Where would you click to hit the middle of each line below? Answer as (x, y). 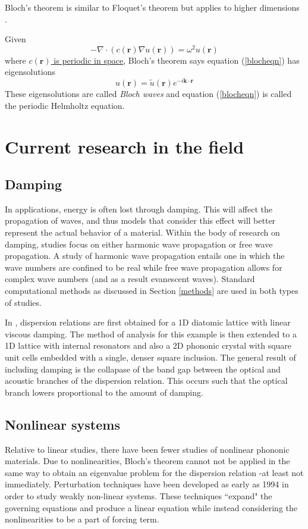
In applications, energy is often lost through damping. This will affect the (139, 209)
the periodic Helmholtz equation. (65, 105)
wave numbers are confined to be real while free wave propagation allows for (144, 267)
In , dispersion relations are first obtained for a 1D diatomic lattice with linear (148, 322)
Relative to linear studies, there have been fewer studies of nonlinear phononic (147, 449)
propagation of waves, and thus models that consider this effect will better (140, 220)
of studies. (23, 302)
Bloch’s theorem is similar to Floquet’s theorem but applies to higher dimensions (152, 7)
